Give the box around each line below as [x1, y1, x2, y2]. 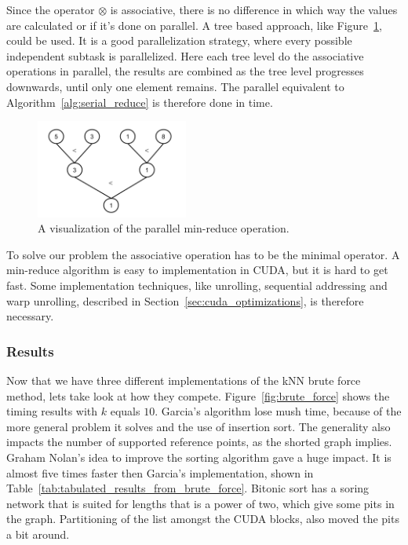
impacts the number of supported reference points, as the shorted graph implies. [6, 433, 392, 450]
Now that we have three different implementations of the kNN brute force [6, 371, 361, 388]
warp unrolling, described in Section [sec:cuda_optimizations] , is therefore [6, 292, 364, 309]
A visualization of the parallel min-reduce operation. [38, 220, 290, 236]
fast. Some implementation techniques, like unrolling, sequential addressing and [6, 276, 388, 293]
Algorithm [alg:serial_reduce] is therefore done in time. [6, 93, 273, 110]
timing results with [6, 403, 98, 419]
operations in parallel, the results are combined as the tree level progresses [6, 63, 364, 79]
